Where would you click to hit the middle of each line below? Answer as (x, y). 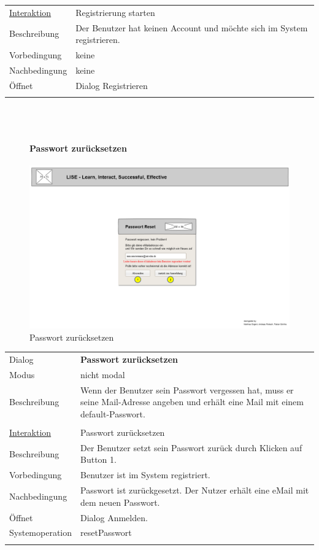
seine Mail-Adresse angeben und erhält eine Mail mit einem (192, 402)
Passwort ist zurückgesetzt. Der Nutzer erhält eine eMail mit (195, 490)
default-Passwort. (113, 413)
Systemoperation (41, 533)
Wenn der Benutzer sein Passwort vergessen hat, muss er (187, 389)
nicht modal (103, 374)
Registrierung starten (115, 12)
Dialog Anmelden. (114, 517)
